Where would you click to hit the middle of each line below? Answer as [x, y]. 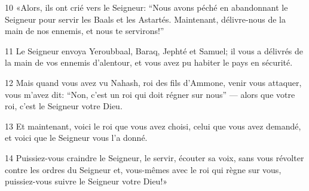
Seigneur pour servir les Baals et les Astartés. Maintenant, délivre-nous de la [145, 19]
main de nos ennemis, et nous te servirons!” [85, 31]
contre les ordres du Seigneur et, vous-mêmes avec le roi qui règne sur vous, [143, 169]
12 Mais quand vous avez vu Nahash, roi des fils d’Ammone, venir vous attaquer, [153, 82]
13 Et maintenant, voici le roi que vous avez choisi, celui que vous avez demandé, [153, 126]
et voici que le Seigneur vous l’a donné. [76, 138]
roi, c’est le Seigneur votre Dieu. [64, 106]
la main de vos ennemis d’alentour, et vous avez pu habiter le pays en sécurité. [149, 62]
